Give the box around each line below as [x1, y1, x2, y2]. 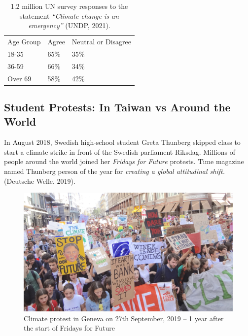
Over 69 [7, 73, 32, 83]
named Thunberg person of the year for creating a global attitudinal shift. [4, 166, 225, 176]
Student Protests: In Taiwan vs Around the [4, 100, 231, 115]
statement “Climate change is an [19, 10, 119, 21]
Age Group [7, 36, 41, 47]
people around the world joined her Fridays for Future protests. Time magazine [4, 156, 244, 167]
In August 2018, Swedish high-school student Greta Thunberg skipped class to [4, 137, 241, 147]
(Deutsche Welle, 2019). [4, 175, 75, 186]
